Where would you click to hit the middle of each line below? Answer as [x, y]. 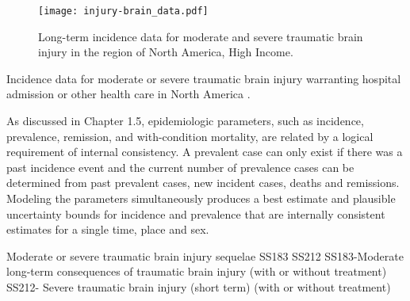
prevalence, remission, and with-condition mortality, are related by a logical [190, 136]
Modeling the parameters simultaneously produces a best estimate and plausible [201, 198]
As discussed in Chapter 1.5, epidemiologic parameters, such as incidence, [185, 121]
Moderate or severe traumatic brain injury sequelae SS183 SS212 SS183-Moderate [205, 255]
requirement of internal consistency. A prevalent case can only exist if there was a [205, 152]
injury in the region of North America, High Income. [166, 52]
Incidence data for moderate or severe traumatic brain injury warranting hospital [204, 78]
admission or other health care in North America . [128, 94]
